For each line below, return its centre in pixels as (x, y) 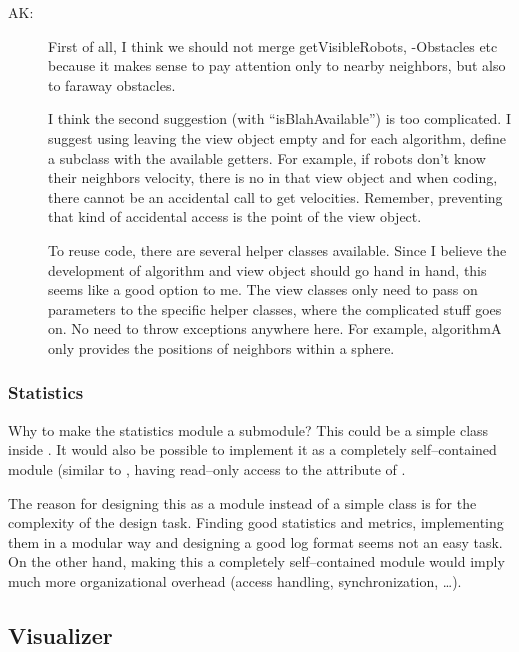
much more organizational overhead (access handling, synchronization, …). (235, 580)
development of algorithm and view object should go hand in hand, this (267, 269)
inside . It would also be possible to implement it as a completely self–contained (252, 449)
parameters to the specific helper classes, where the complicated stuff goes (275, 308)
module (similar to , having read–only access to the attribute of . (207, 468)
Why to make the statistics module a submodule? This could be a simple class (248, 429)
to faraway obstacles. (112, 84)
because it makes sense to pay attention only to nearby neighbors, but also (277, 65)
